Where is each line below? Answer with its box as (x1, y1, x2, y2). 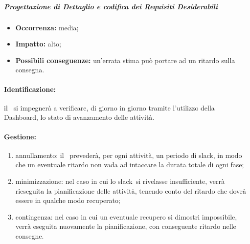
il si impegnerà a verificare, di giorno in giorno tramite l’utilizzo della (4, 102, 215, 112)
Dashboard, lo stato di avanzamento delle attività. (4, 112, 155, 122)
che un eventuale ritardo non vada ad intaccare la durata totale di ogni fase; (15, 159, 244, 170)
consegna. (15, 65, 45, 75)
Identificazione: (4, 84, 56, 94)
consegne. (15, 230, 44, 241)
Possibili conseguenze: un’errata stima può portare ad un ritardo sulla (15, 55, 235, 65)
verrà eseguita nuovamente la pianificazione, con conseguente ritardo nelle (15, 221, 236, 231)
